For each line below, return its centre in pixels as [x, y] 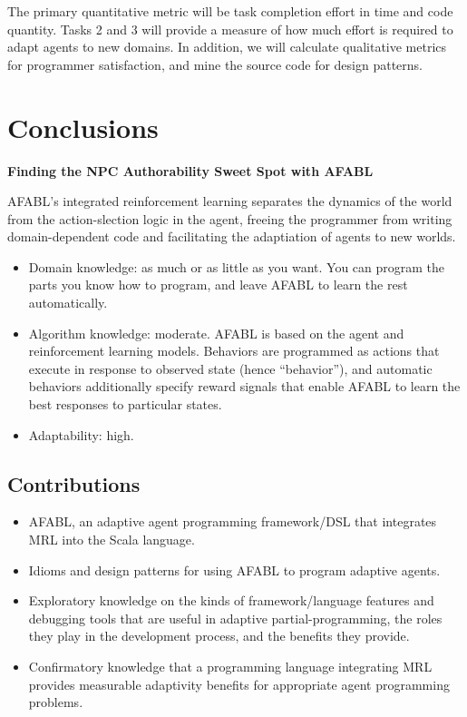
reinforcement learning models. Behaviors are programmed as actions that [234, 351]
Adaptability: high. [81, 434]
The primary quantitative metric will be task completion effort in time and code [230, 11]
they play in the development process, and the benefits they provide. [219, 636]
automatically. [68, 303]
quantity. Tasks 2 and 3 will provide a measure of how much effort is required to [230, 29]
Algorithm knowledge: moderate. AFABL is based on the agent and [216, 333]
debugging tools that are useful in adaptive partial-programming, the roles [235, 618]
